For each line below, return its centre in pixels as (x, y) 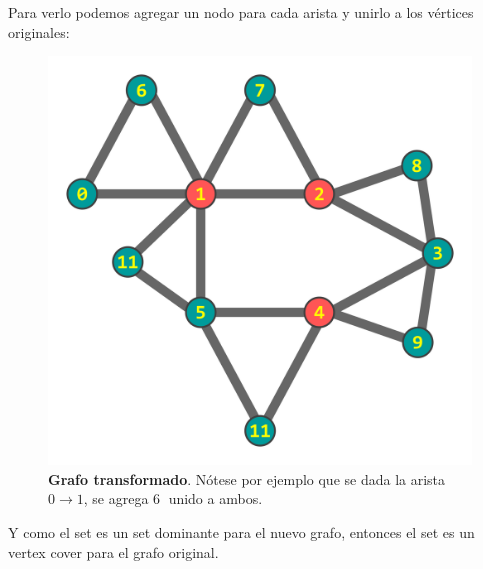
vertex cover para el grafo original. (113, 551)
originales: (39, 31)
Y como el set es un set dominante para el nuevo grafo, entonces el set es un (241, 532)
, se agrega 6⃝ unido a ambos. (173, 498)
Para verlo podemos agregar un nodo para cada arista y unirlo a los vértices (241, 12)
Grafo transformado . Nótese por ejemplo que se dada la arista (247, 478)
